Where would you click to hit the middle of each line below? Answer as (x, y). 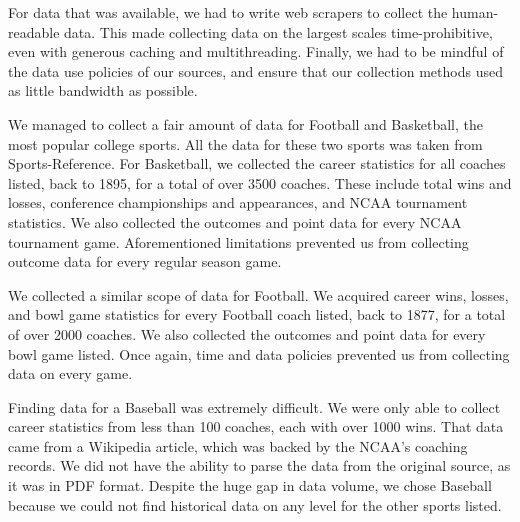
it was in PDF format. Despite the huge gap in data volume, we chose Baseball (250, 485)
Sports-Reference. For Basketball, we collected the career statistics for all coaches (257, 163)
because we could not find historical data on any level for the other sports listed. (255, 504)
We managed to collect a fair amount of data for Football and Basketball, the (246, 123)
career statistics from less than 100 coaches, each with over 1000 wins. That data (256, 426)
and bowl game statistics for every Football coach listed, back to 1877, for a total (257, 314)
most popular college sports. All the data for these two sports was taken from (245, 143)
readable (34, 31)
